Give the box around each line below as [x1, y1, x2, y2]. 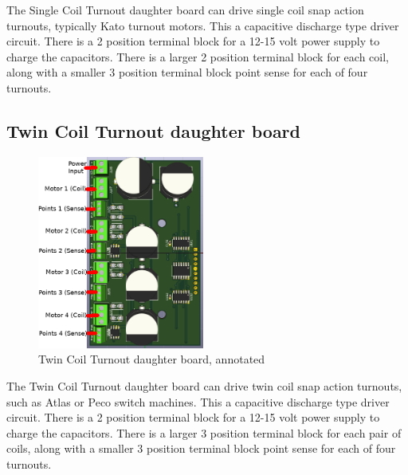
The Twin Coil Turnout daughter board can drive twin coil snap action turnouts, [6, 377, 402, 394]
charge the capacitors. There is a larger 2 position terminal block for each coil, [6, 48, 389, 65]
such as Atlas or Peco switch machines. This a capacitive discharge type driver [6, 393, 390, 410]
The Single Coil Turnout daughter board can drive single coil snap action [6, 2, 364, 18]
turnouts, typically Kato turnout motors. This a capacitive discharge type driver [6, 17, 399, 33]
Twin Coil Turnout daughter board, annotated [38, 351, 265, 367]
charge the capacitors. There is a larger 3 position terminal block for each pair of [6, 424, 402, 441]
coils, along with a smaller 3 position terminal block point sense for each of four [6, 440, 396, 457]
